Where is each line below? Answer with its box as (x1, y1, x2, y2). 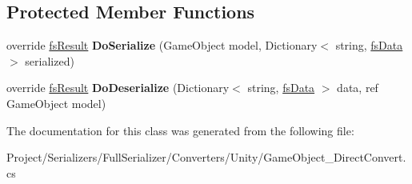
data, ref (337, 79, 378, 96)
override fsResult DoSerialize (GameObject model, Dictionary (6, 37, 318, 54)
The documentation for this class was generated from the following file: (6, 122, 354, 138)
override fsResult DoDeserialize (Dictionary (6, 79, 230, 96)
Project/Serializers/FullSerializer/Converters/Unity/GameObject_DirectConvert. (6, 149, 406, 166)
